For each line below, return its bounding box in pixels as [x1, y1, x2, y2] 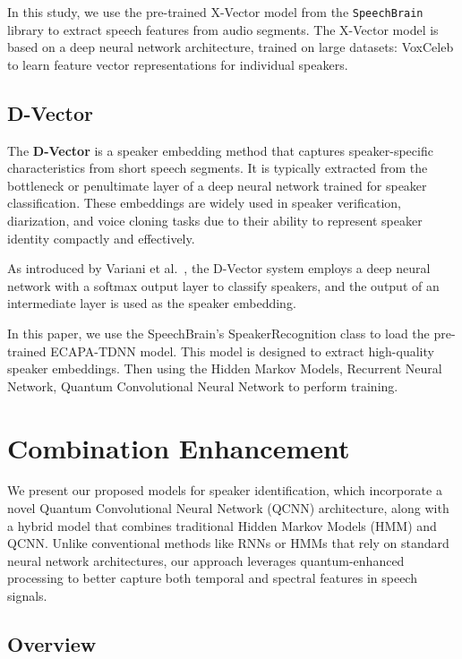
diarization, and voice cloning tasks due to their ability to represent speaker [7, 211, 423, 230]
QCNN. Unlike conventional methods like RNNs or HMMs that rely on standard [7, 534, 449, 552]
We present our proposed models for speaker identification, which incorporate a [7, 481, 442, 500]
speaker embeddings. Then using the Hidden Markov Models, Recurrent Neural [7, 359, 442, 378]
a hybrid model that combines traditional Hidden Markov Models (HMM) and [7, 516, 437, 535]
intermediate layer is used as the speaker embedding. [7, 294, 296, 312]
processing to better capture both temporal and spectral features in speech [7, 569, 417, 587]
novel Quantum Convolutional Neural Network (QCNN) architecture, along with [7, 499, 449, 518]
